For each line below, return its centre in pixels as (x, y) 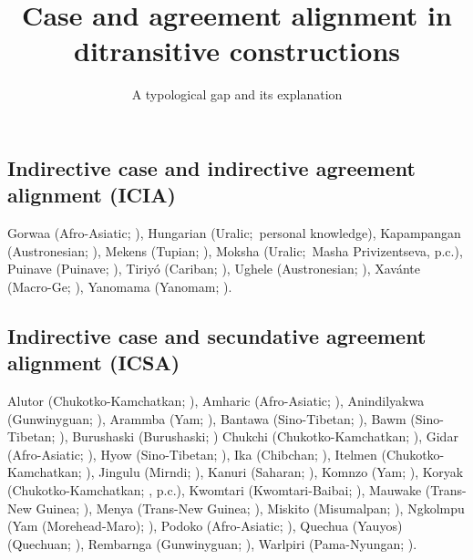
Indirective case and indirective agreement (211, 167)
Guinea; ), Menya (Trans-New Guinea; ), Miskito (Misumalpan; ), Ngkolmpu (250, 508)
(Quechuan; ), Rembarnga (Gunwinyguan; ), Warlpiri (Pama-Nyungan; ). (212, 543)
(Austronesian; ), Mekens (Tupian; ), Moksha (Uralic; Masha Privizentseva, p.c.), (235, 250)
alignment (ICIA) (92, 195)
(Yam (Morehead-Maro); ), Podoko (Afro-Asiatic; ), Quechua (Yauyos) (205, 526)
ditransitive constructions (237, 51)
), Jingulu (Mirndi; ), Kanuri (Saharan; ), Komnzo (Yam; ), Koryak (275, 472)
